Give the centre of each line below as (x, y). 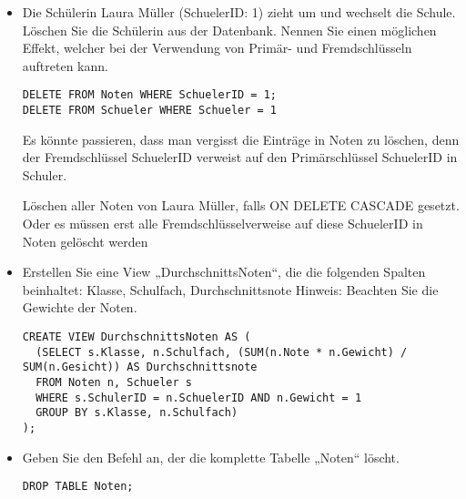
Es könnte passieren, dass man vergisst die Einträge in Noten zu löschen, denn (241, 139)
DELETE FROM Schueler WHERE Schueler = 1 (149, 111)
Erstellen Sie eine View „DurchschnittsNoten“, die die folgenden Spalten (224, 272)
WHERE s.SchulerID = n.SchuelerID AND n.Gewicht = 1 (199, 397)
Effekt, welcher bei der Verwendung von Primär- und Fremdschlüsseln (217, 48)
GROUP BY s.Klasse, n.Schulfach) (137, 413)
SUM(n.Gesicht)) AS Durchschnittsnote (140, 367)
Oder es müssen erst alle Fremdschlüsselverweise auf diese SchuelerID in (223, 224)
